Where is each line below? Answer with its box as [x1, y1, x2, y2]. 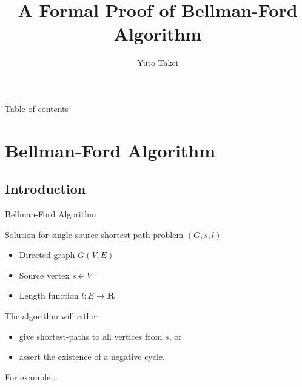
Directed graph [19, 248, 75, 261]
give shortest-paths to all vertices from [19, 329, 163, 342]
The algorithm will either [5, 309, 99, 322]
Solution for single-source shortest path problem [5, 228, 184, 240]
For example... [5, 370, 58, 383]
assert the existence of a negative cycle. [19, 350, 165, 363]
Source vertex [19, 268, 70, 281]
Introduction [5, 179, 86, 198]
